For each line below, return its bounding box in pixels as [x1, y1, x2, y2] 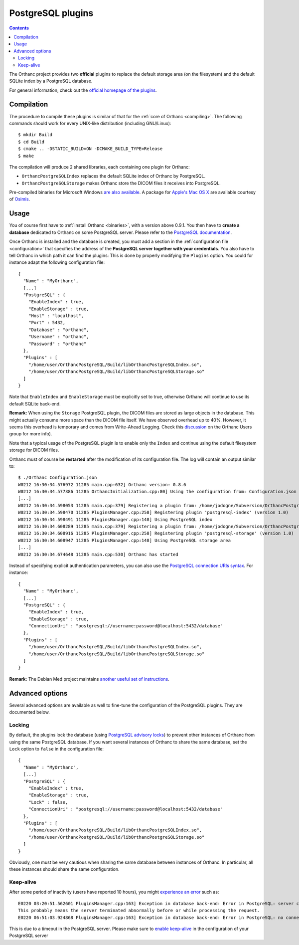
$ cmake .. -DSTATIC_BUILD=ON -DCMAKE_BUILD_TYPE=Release [18, 146, 163, 152]
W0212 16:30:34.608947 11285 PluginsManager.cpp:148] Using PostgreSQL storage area [18, 538, 231, 543]
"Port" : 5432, [28, 320, 66, 326]
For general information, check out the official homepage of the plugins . [9, 87, 157, 93]
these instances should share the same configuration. [9, 866, 120, 872]
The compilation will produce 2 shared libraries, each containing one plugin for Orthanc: [9, 164, 190, 170]
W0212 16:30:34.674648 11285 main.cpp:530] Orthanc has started [18, 552, 179, 557]
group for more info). [9, 431, 52, 437]
